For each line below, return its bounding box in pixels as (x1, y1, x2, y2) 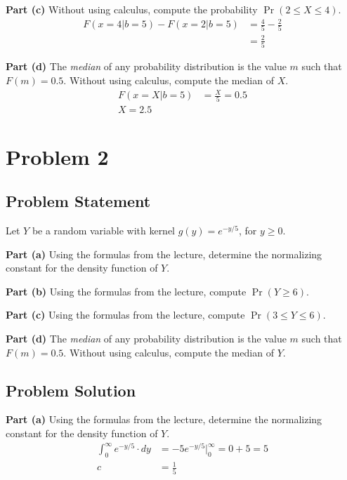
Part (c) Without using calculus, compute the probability (6, 2, 258, 16)
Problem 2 (6, 142, 109, 171)
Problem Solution (6, 379, 136, 401)
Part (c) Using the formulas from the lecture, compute (6, 307, 245, 322)
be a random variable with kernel (32, 222, 176, 237)
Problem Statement (6, 190, 151, 212)
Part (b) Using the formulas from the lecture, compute (6, 284, 247, 298)
